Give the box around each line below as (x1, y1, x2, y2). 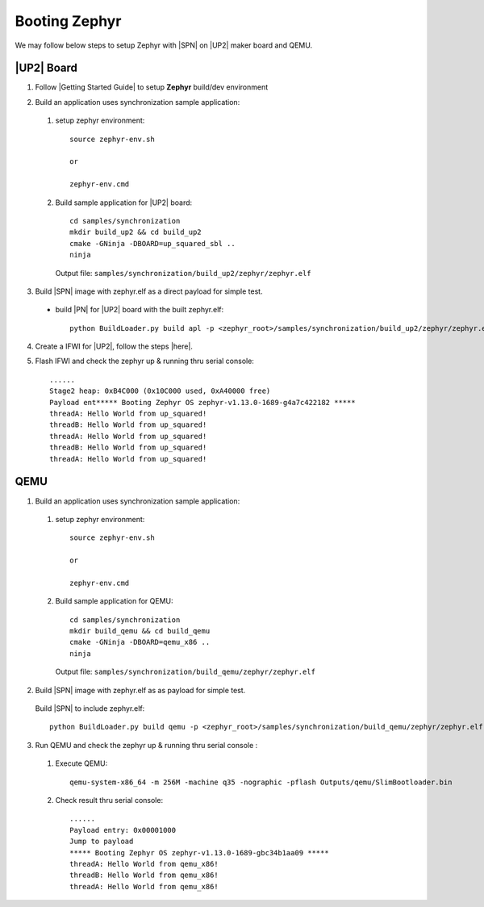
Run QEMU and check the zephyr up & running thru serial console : (35, 740, 258, 750)
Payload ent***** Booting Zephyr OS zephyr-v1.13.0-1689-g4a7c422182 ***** (49, 398, 356, 407)
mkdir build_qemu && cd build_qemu (69, 626, 211, 636)
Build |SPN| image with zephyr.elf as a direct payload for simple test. (35, 286, 263, 296)
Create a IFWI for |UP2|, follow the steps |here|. (35, 341, 194, 351)
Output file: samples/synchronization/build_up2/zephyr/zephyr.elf (55, 268, 311, 278)
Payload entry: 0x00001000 (69, 825, 177, 834)
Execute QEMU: (55, 759, 108, 768)
